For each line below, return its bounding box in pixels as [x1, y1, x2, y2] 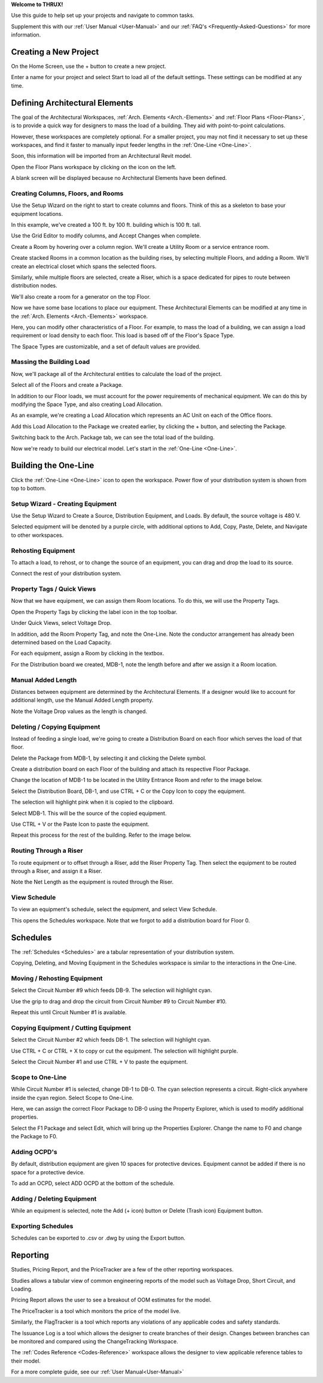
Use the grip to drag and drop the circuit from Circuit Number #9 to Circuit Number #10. [11, 997, 227, 1005]
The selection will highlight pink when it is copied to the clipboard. [11, 798, 174, 806]
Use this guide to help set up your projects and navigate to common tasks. [11, 12, 194, 19]
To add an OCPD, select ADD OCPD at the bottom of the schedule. [11, 1180, 175, 1187]
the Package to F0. [11, 1133, 58, 1140]
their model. [11, 1357, 41, 1364]
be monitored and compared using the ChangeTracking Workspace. [11, 1337, 179, 1345]
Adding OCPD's [11, 1147, 57, 1156]
